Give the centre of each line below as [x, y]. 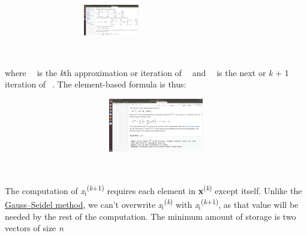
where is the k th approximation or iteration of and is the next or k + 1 [147, 72]
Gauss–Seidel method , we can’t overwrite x [84, 204]
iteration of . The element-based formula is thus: [96, 84]
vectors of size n [34, 228]
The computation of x [45, 190]
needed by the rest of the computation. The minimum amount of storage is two [151, 216]
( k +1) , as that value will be [249, 203]
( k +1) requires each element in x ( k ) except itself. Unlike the [194, 190]
